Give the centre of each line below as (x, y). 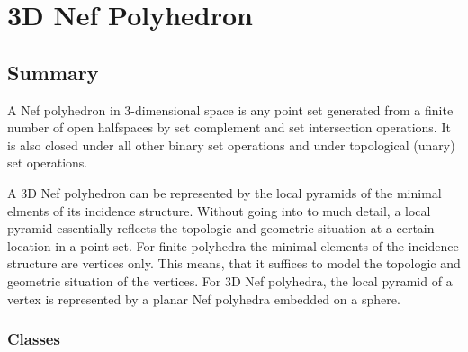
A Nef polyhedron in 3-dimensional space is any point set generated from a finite (230, 109)
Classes (34, 339)
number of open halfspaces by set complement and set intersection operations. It (229, 127)
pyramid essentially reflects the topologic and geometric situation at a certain (221, 228)
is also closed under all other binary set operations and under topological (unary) (231, 144)
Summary (53, 72)
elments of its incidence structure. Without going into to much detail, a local (219, 210)
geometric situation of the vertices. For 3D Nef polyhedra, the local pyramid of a (230, 280)
